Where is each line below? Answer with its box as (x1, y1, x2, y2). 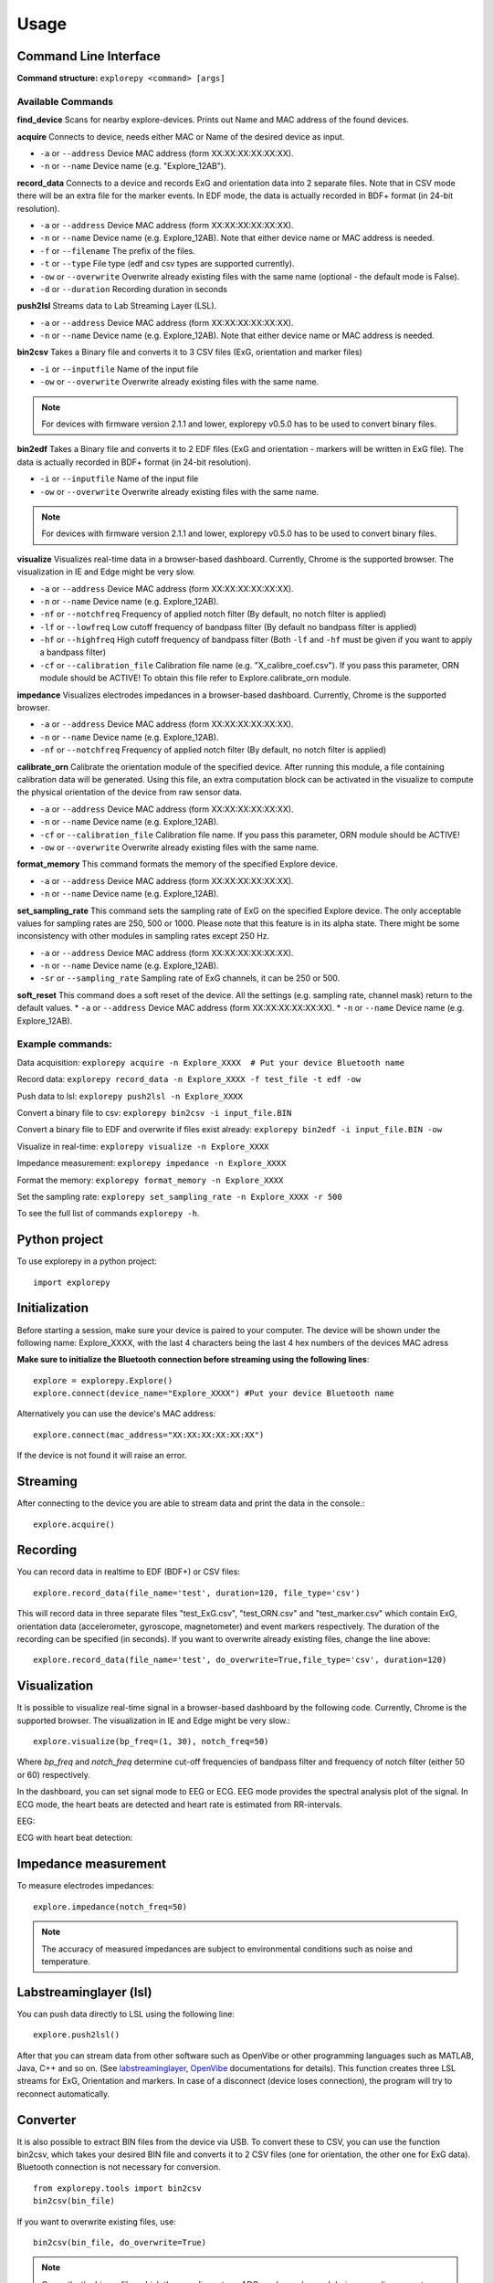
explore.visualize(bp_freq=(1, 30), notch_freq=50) (33, 1736, 269, 1747)
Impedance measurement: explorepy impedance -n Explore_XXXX (16, 1158, 287, 1169)
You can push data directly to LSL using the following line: (16, 2008, 235, 2019)
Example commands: (16, 1037, 113, 1050)
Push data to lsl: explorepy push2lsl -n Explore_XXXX (16, 1090, 244, 1101)
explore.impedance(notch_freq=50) (33, 1901, 187, 1912)
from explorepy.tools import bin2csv (33, 2183, 203, 2194)
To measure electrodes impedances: (16, 1880, 154, 1891)
